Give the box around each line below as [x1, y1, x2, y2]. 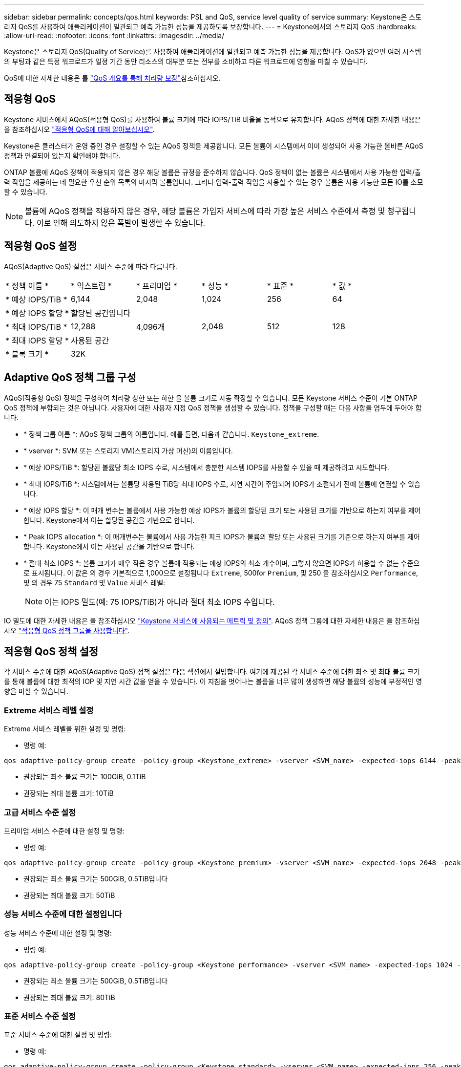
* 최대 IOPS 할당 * [5, 335, 69, 345]
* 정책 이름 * [5, 280, 49, 291]
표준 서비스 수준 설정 [4, 1011, 76, 1021]
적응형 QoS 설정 [4, 240, 77, 253]
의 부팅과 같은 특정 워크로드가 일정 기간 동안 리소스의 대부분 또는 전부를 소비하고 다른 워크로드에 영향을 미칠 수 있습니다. [4, 57, 368, 65]
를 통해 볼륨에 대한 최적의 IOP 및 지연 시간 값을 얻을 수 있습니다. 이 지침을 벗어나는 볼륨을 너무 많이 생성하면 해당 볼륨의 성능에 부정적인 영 [4, 677, 422, 686]
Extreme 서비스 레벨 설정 [4, 705, 94, 715]
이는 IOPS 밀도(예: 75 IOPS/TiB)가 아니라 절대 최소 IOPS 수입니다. [44, 597, 275, 607]
